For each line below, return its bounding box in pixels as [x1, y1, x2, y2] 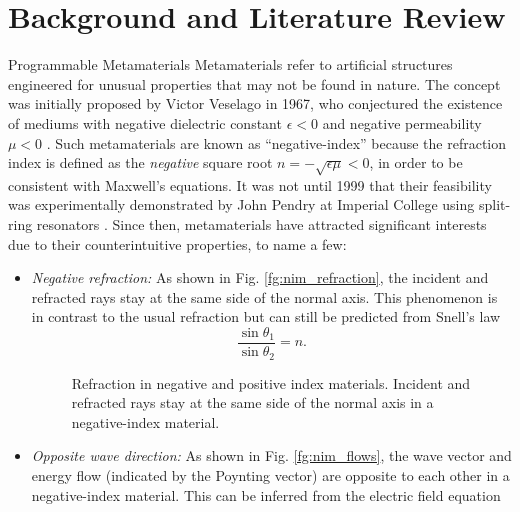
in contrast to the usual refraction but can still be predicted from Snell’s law [31, 306, 501, 327]
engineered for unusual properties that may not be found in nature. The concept [8, 73, 501, 94]
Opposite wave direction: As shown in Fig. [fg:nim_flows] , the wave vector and [31, 445, 512, 466]
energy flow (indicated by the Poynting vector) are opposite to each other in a [31, 464, 510, 485]
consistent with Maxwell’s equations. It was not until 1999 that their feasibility [8, 174, 492, 195]
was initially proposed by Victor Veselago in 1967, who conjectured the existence [8, 93, 503, 114]
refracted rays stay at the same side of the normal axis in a [71, 392, 434, 413]
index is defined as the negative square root [8, 152, 273, 173]
